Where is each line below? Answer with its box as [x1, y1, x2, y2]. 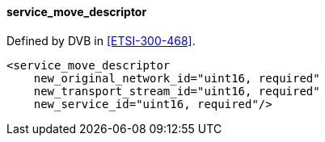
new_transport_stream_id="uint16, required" [33, 84, 320, 98]
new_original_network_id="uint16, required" [33, 71, 320, 85]
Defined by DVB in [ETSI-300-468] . [6, 33, 196, 48]
